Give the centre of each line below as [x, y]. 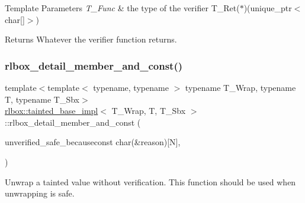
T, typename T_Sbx [42, 99]
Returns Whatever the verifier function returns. [91, 39]
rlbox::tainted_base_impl [52, 111]
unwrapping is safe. [40, 193]
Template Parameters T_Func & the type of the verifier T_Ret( [122, 8]
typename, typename [131, 87]
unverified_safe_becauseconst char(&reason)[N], [93, 142]
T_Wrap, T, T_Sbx [149, 111]
